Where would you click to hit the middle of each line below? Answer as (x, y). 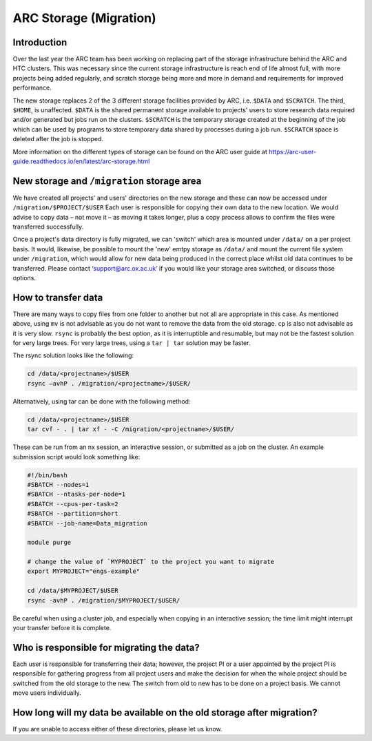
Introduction (40, 42)
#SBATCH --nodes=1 (58, 484)
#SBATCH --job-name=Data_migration (87, 523)
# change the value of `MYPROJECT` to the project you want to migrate (151, 562)
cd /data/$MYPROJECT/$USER (73, 591)
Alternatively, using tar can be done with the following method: (102, 401)
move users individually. (47, 693)
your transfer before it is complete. (62, 628)
